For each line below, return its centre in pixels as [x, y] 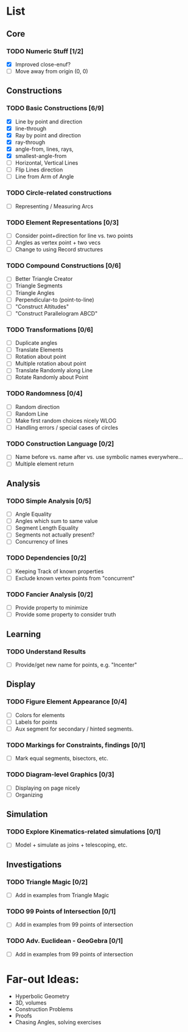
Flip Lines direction [39, 170]
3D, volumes [31, 1003]
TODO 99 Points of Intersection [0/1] [61, 912]
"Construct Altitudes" [42, 306]
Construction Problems [44, 1009]
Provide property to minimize [51, 608]
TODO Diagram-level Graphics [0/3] [60, 774]
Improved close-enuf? [43, 64]
